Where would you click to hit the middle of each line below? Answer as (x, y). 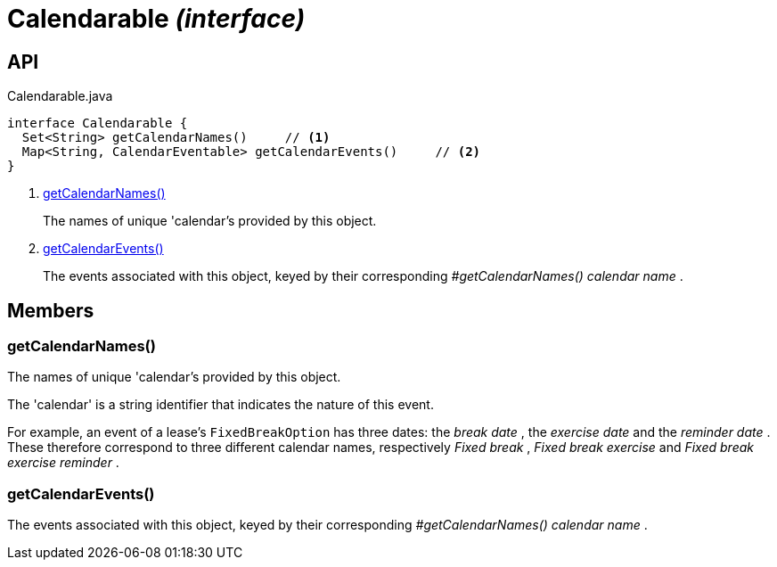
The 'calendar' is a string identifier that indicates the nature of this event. (221, 405)
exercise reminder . (63, 463)
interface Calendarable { (98, 123)
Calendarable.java (60, 96)
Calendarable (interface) (156, 19)
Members (51, 310)
